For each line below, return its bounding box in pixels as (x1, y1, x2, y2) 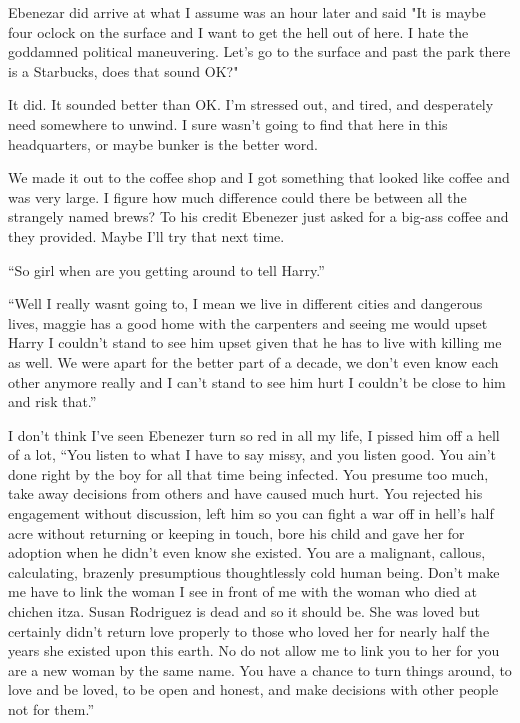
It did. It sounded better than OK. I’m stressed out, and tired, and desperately (8, 94, 494, 115)
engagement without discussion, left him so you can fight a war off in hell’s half (8, 503, 494, 524)
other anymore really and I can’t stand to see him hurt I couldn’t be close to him (8, 371, 506, 392)
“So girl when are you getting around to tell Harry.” (8, 259, 325, 280)
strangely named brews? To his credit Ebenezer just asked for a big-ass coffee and (8, 206, 509, 227)
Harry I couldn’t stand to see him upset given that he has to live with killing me (8, 332, 502, 353)
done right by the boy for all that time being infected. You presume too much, (8, 463, 489, 484)
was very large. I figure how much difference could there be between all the (8, 186, 467, 207)
